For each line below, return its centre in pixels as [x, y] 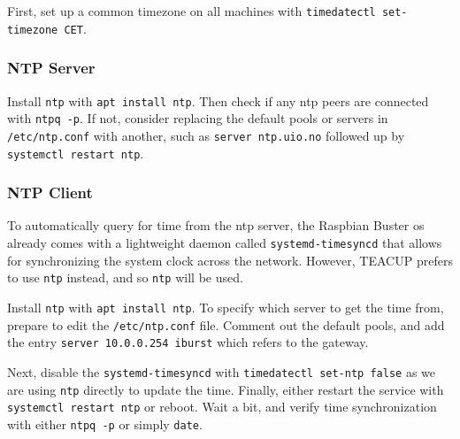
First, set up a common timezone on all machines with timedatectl [192, 11]
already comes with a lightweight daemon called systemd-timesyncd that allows [225, 242]
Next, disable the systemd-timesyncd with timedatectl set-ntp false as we [221, 371]
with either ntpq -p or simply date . [105, 424]
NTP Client [50, 193]
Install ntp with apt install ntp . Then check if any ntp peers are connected [218, 100]
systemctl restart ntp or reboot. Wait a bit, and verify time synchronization [222, 407]
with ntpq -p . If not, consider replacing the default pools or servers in [198, 118]
